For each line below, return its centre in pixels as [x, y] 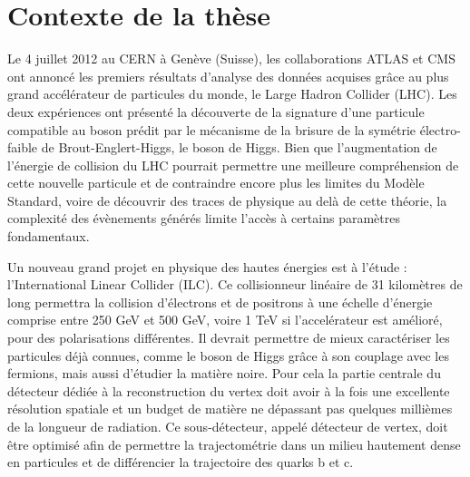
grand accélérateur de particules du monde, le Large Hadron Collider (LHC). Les [232, 94]
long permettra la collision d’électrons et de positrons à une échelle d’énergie [220, 302]
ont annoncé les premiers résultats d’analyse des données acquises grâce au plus [228, 76]
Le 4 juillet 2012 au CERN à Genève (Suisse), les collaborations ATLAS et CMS [231, 58]
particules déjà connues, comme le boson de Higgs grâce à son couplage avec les [228, 355]
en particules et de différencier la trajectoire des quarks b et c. [181, 462]
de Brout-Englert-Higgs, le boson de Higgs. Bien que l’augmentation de [239, 147]
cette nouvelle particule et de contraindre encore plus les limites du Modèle [216, 183]
